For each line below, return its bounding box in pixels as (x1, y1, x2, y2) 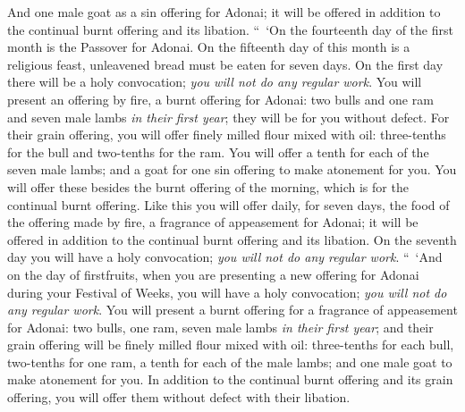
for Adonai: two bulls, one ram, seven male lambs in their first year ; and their (7, 317, 434, 336)
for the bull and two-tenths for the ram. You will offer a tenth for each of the (7, 142, 429, 161)
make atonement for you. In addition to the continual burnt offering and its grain (7, 370, 453, 389)
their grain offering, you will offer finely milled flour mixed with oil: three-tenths (7, 125, 446, 144)
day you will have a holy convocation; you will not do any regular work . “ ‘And (7, 248, 443, 266)
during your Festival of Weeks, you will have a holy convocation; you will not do (7, 282, 447, 301)
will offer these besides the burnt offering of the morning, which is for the (7, 177, 409, 196)
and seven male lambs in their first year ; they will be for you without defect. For (7, 107, 450, 126)
